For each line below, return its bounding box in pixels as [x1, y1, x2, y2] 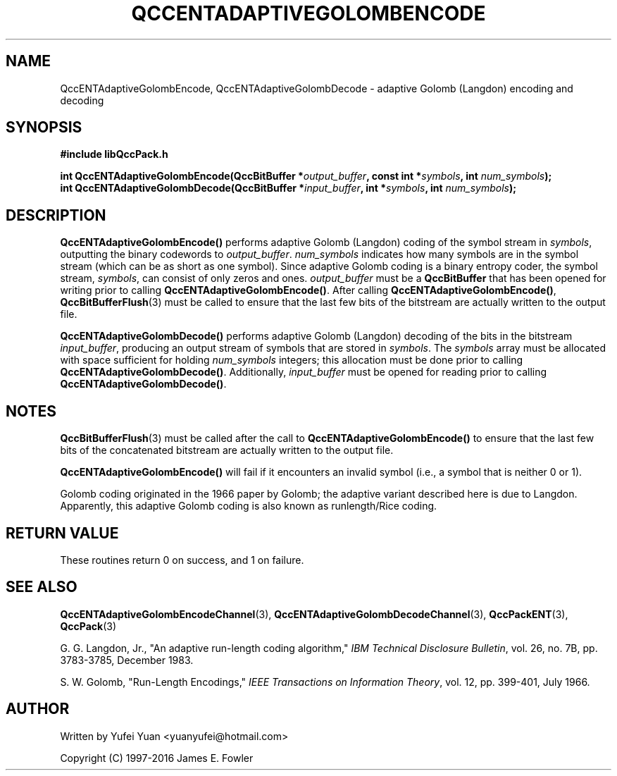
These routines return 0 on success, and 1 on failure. [60, 553, 304, 566]
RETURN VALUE [6, 524, 119, 542]
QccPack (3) [60, 620, 116, 632]
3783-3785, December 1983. [60, 653, 194, 666]
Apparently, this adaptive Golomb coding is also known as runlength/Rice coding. [60, 500, 437, 512]
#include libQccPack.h [60, 148, 168, 161]
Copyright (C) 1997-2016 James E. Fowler [60, 751, 254, 764]
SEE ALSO [6, 578, 77, 596]
